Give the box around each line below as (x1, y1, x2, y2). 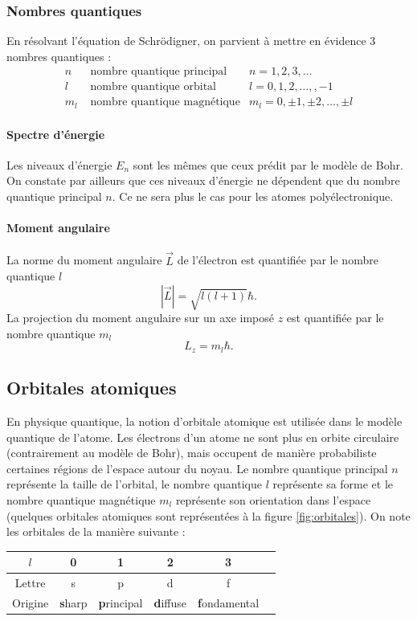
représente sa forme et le (272, 476, 394, 492)
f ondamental (198, 594, 260, 611)
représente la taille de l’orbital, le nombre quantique (6, 476, 262, 492)
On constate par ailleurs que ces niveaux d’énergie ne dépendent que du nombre (6, 172, 400, 189)
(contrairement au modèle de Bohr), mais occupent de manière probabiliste (6, 444, 377, 461)
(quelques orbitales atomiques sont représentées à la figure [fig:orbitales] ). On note (6, 507, 411, 524)
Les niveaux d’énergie (6, 156, 112, 173)
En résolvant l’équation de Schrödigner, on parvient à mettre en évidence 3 (6, 32, 376, 49)
